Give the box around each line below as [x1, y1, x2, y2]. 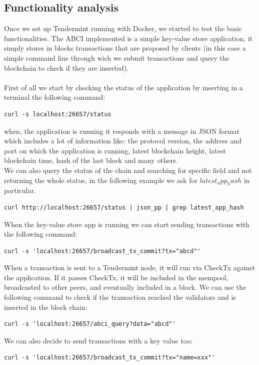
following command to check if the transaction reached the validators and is [4, 292, 236, 302]
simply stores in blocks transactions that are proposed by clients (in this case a [4, 43, 246, 53]
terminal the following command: [4, 92, 105, 102]
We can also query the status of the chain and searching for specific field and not [4, 164, 252, 175]
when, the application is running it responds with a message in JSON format [4, 125, 239, 136]
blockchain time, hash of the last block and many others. [4, 155, 178, 165]
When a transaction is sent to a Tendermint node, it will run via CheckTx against [4, 262, 255, 273]
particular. [4, 185, 36, 196]
